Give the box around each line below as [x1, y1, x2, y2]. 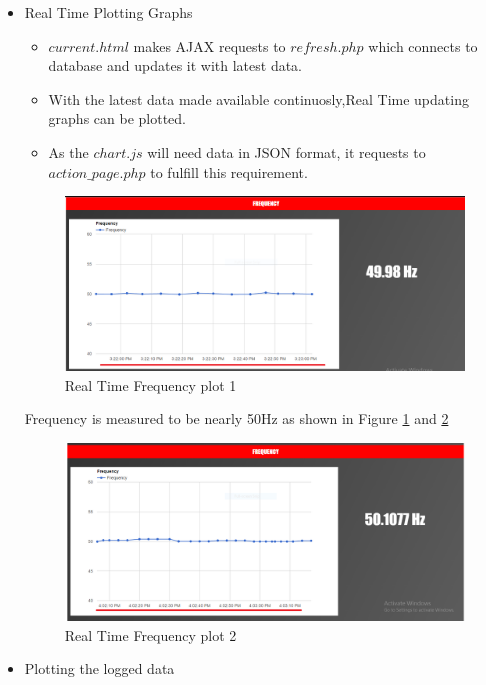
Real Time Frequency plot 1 [64, 374, 237, 395]
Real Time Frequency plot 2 [64, 624, 237, 645]
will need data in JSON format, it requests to [147, 141, 426, 162]
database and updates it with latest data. [48, 55, 303, 76]
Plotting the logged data [24, 658, 175, 679]
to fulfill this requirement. [150, 161, 308, 182]
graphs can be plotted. [48, 108, 187, 129]
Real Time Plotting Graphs [24, 2, 193, 22]
